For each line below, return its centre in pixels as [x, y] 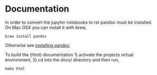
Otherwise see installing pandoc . [38, 45]
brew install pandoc [26, 36]
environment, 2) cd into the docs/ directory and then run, [62, 60]
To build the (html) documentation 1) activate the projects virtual [69, 55]
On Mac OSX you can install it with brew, [46, 27]
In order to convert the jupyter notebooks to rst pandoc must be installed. [79, 22]
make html [15, 69]
